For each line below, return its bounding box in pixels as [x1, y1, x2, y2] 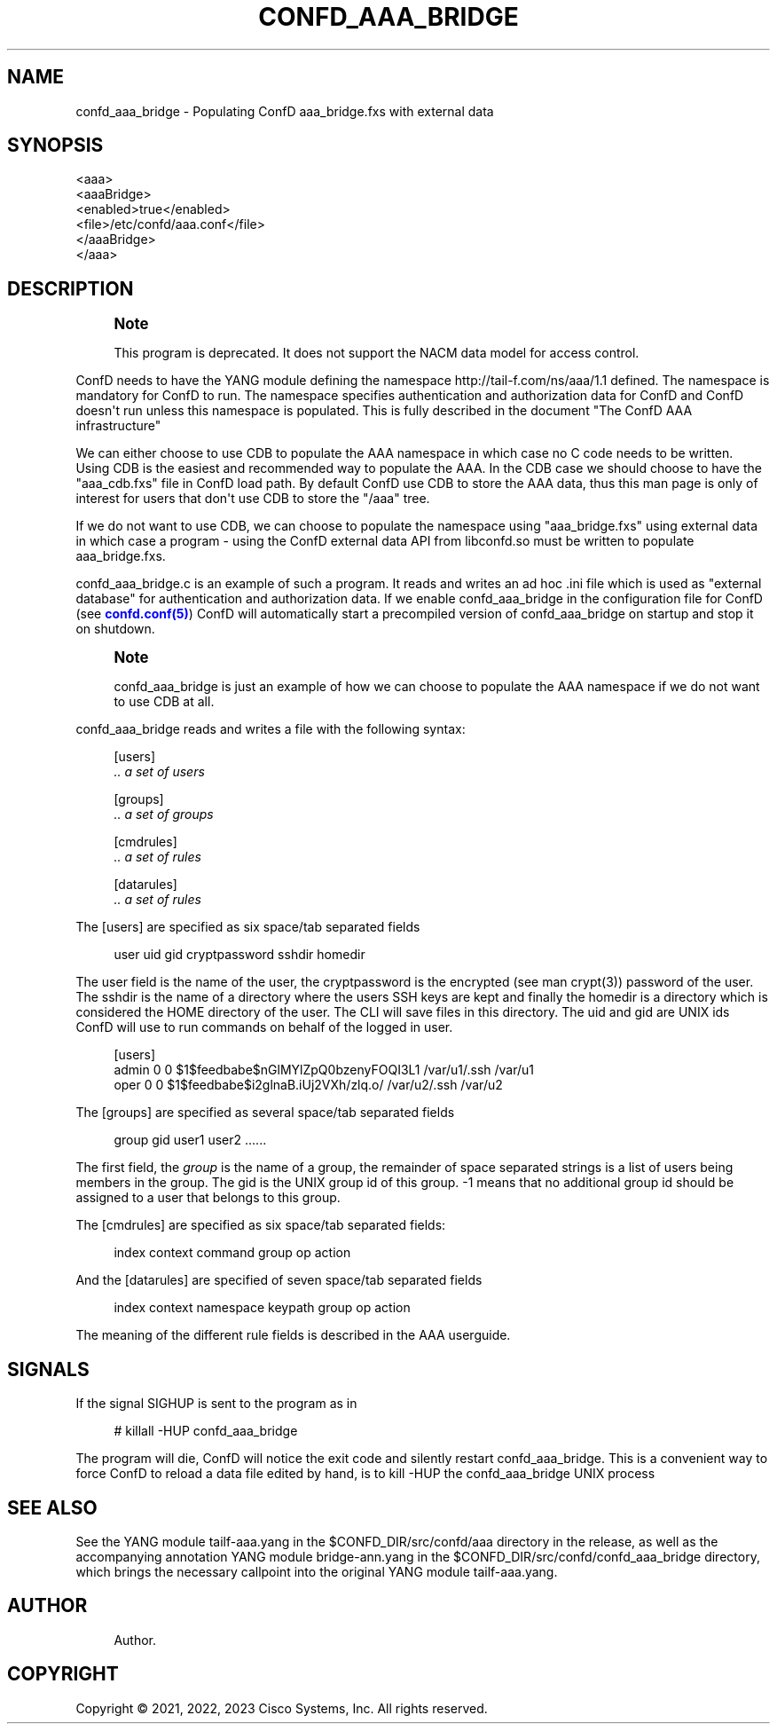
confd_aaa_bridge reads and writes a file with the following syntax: [75, 721, 466, 737]
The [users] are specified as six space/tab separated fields [75, 919, 420, 935]
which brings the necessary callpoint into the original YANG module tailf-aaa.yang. [75, 1563, 558, 1579]
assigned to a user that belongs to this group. [75, 1190, 341, 1206]
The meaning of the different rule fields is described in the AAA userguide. [75, 1327, 511, 1343]
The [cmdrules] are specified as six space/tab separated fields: [75, 1217, 446, 1233]
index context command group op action [114, 1245, 351, 1261]
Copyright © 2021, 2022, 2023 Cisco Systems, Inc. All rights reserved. [75, 1700, 488, 1716]
